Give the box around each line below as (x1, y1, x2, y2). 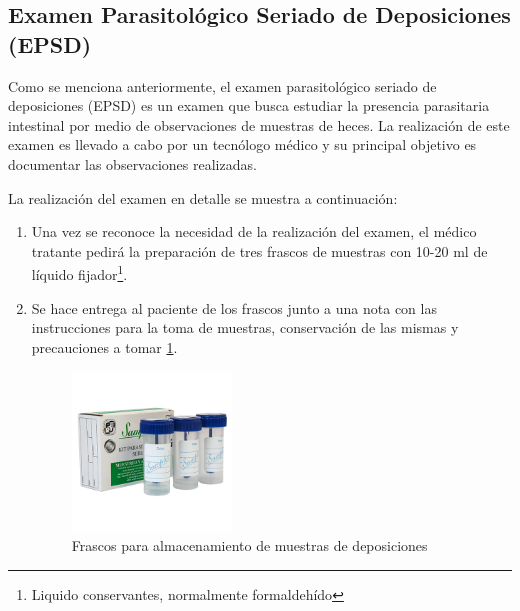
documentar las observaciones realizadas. (8, 153, 257, 174)
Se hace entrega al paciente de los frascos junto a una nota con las (31, 297, 437, 318)
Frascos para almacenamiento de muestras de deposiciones (71, 535, 428, 556)
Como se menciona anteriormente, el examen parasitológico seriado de (8, 75, 437, 96)
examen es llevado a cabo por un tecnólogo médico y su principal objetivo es (8, 134, 477, 155)
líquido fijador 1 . (31, 261, 128, 284)
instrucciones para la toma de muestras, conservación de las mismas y (31, 317, 459, 338)
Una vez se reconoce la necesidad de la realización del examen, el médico (31, 221, 477, 242)
